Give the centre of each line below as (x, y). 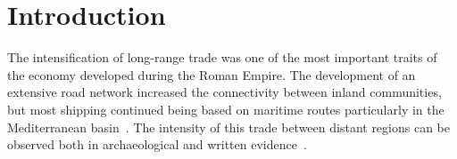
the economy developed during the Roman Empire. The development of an (212, 74)
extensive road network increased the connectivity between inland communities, (224, 92)
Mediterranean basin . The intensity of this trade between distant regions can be (228, 127)
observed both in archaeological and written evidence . (157, 144)
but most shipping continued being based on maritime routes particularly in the (226, 109)
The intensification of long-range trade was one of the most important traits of (222, 57)
